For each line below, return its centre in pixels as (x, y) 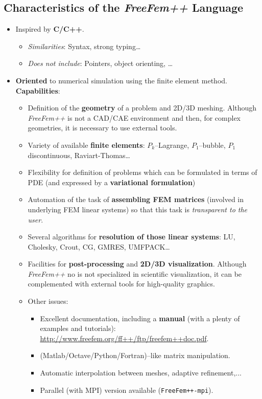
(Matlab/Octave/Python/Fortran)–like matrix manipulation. (135, 355)
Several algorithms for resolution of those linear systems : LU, (132, 237)
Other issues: (48, 301)
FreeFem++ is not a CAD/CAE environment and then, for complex (134, 117)
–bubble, (212, 145)
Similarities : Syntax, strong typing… (84, 46)
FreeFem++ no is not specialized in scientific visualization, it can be (135, 273)
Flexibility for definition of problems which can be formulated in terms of (142, 172)
